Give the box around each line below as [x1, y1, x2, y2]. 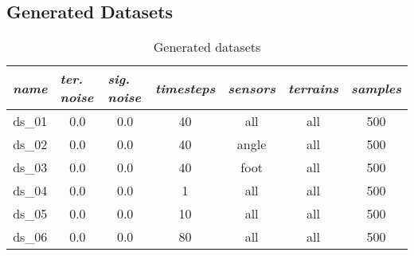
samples [351, 78, 401, 97]
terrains [287, 78, 339, 97]
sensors [228, 78, 275, 97]
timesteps [155, 78, 216, 97]
